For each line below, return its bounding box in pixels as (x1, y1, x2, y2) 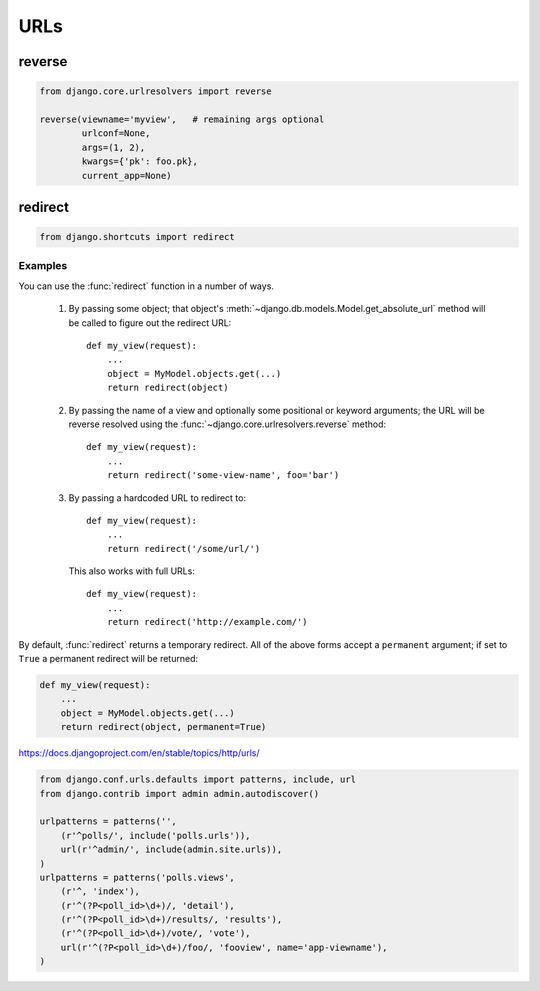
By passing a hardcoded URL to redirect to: (68, 491, 247, 504)
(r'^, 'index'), (60, 886, 140, 897)
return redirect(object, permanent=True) (60, 721, 267, 733)
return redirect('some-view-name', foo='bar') (106, 470, 340, 481)
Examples (18, 259, 68, 273)
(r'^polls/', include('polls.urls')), (60, 830, 251, 841)
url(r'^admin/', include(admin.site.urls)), (60, 844, 283, 855)
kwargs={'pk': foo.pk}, (81, 156, 199, 167)
